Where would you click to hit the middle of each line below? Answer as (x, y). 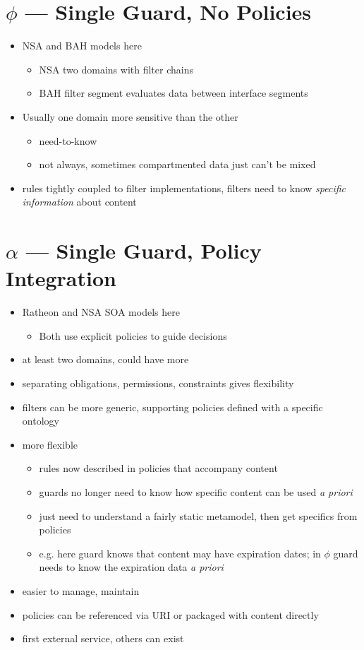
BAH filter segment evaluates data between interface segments (174, 93)
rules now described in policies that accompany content (158, 468)
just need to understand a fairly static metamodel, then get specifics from (198, 515)
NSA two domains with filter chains (116, 69)
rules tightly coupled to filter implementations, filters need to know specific (184, 188)
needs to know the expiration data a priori (131, 567)
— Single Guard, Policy (144, 250)
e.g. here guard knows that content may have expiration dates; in (180, 553)
